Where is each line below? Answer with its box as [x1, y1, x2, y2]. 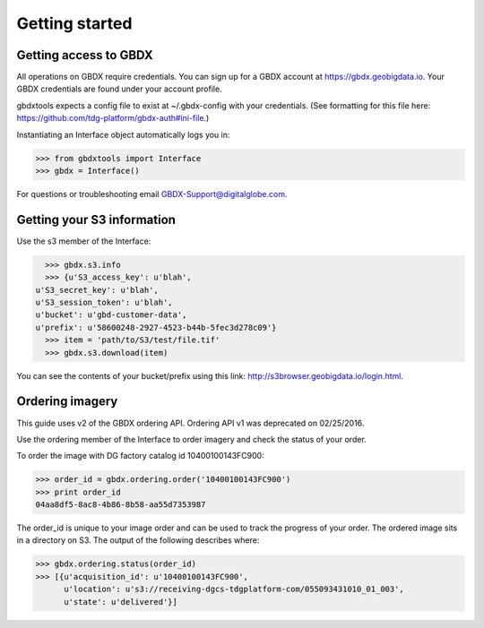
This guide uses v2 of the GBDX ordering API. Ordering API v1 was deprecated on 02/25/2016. [16, 417, 365, 428]
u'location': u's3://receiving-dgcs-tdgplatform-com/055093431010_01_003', [64, 584, 405, 595]
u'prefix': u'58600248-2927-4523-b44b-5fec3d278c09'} [35, 323, 277, 332]
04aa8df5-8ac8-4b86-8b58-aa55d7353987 [35, 500, 206, 510]
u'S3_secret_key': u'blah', [35, 285, 159, 295]
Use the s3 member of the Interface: [16, 236, 151, 246]
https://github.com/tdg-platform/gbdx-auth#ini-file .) [16, 113, 210, 124]
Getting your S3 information [16, 211, 177, 228]
